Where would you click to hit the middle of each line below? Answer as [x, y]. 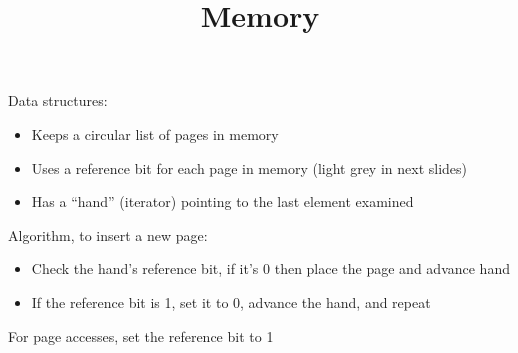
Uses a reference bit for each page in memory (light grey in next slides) [249, 167]
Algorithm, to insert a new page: [108, 234]
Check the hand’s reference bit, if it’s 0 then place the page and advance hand [270, 268]
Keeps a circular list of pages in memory [155, 133]
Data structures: [58, 100]
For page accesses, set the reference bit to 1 [141, 335]
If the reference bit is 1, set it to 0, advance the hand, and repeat [231, 301]
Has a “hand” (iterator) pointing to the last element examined [222, 201]
